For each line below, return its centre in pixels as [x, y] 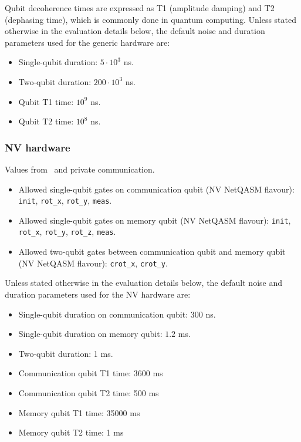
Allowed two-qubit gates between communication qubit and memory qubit [152, 252]
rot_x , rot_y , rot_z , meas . [67, 232]
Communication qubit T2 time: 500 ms [89, 392]
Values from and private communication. [80, 169]
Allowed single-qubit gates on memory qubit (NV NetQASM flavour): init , [155, 220]
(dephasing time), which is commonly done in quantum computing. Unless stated [150, 19]
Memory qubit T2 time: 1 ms [71, 432]
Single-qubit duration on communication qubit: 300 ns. [117, 314]
